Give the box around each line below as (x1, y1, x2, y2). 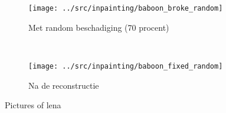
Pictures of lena (5, 99, 61, 111)
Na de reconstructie (28, 79, 99, 91)
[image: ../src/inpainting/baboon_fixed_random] (28, 62, 223, 70)
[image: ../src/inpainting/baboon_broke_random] (28, 4, 223, 12)
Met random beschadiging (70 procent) (28, 21, 169, 33)
